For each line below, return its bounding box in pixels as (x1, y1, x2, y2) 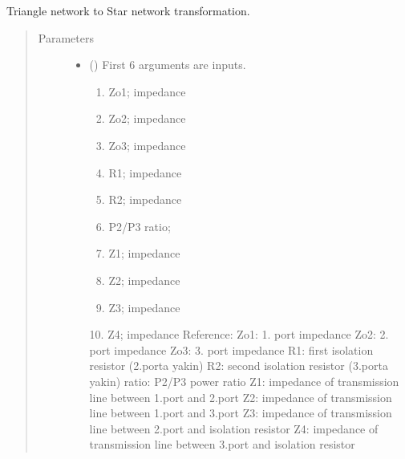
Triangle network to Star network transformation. (6, 2, 250, 18)
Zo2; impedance (108, 110, 186, 127)
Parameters (38, 29, 94, 46)
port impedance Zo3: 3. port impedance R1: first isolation (89, 341, 374, 358)
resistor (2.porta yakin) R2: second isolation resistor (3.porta (89, 357, 388, 374)
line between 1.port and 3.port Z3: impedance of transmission (89, 404, 392, 421)
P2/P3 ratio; (108, 217, 171, 234)
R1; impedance (108, 164, 182, 181)
